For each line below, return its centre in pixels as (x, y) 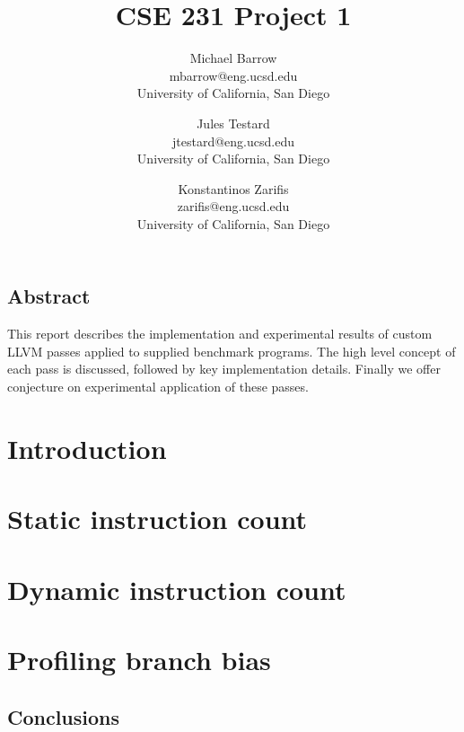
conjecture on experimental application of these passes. (158, 387)
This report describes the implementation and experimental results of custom (220, 334)
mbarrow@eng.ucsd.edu (233, 75)
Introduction (87, 448)
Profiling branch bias (139, 659)
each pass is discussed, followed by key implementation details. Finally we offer (224, 369)
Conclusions (64, 716)
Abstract (49, 296)
